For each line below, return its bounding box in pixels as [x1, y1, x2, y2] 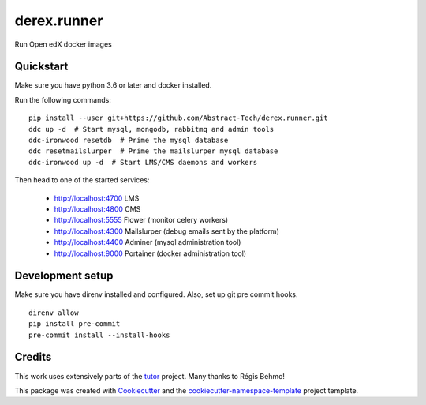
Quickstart [14, 60, 69, 73]
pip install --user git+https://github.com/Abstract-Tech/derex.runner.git [28, 114, 328, 122]
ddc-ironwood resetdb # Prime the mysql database [28, 136, 229, 145]
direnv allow [28, 308, 79, 317]
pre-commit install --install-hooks [28, 330, 170, 339]
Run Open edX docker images [14, 39, 112, 49]
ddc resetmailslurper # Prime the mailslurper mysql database [28, 147, 278, 156]
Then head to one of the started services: [14, 175, 150, 185]
